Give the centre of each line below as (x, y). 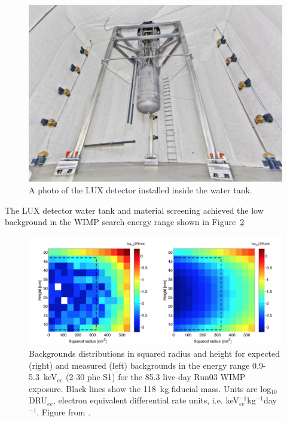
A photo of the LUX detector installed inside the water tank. (141, 190)
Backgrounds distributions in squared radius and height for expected (155, 353)
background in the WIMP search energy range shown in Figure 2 (125, 222)
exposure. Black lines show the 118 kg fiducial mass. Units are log (150, 388)
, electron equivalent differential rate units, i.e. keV (146, 400)
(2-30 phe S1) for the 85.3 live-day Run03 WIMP (156, 377)
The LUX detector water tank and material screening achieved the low (134, 210)
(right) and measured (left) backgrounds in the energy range (139, 365)
